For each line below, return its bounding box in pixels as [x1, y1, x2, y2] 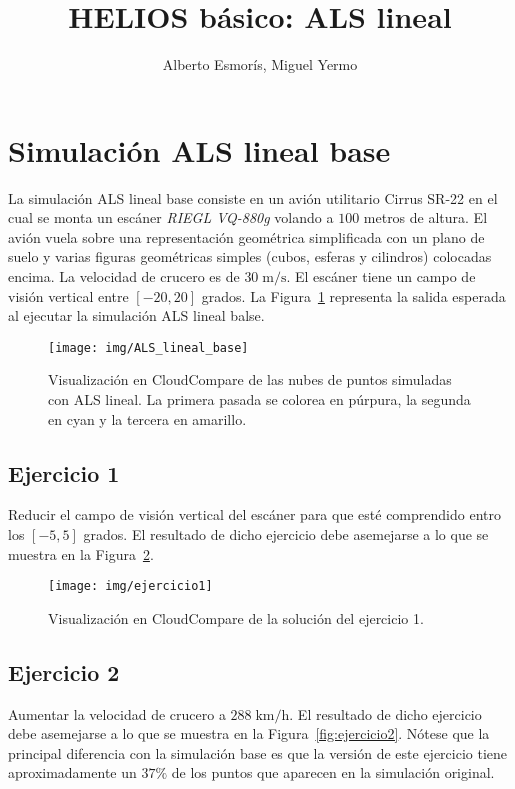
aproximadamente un [8, 762, 137, 783]
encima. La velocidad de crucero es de [8, 266, 240, 287]
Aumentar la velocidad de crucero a [8, 703, 226, 724]
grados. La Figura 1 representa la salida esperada [201, 285, 506, 306]
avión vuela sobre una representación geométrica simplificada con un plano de [8, 226, 485, 247]
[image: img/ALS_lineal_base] [48, 340, 249, 355]
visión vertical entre [8, 285, 129, 306]
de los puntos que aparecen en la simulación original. [171, 762, 495, 783]
